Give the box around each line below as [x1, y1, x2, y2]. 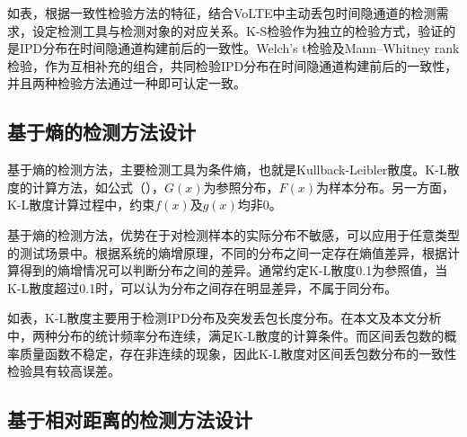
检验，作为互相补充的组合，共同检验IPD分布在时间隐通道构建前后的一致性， [7, 56, 458, 75]
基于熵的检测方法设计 [7, 118, 196, 146]
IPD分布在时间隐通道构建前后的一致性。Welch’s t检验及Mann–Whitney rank [19, 39, 460, 58]
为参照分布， [203, 177, 279, 196]
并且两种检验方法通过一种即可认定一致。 [7, 74, 246, 93]
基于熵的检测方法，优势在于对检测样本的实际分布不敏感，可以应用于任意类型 [7, 225, 460, 244]
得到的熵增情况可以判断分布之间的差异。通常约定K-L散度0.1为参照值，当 [19, 261, 448, 280]
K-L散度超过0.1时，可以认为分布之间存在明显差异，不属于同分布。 [7, 278, 398, 297]
